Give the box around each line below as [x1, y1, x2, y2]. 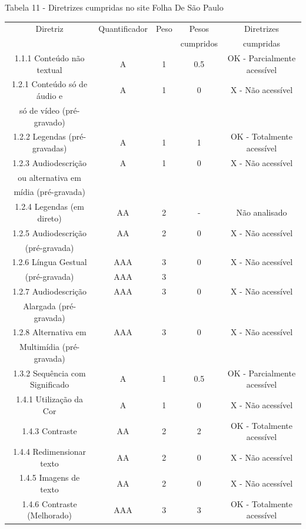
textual [36, 63, 62, 75]
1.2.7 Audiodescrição [12, 285, 87, 297]
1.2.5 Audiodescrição [12, 226, 87, 239]
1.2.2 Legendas [13, 130, 66, 143]
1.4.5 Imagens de [19, 471, 80, 484]
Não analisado [236, 206, 287, 219]
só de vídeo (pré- [19, 104, 80, 116]
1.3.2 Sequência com [13, 366, 86, 379]
